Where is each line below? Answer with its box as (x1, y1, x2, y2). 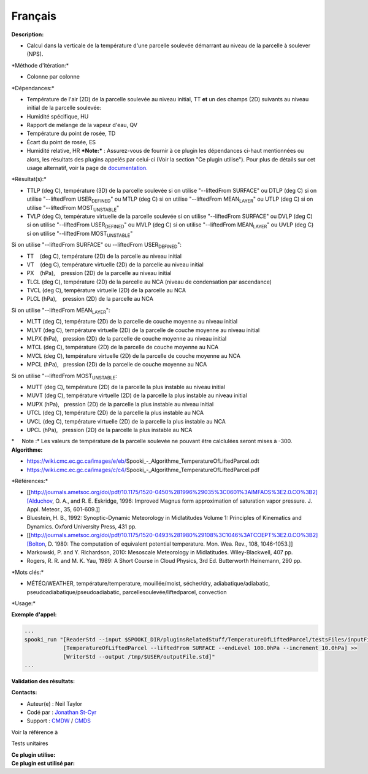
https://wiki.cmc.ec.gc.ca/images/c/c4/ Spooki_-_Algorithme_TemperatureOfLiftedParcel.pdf (26, 466, 260, 473)
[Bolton (26, 540, 45, 548)
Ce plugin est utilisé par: (11, 760, 75, 767)
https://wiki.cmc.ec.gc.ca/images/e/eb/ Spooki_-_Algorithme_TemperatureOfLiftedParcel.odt (26, 457, 260, 465)
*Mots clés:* (11, 568, 44, 576)
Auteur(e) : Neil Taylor (26, 700, 83, 707)
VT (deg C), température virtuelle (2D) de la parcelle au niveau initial (26, 261, 204, 268)
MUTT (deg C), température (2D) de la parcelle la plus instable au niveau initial (26, 384, 225, 390)
